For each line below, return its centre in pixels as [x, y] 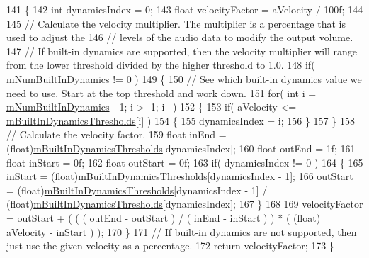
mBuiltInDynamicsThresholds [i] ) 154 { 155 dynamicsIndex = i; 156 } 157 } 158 [181, 120]
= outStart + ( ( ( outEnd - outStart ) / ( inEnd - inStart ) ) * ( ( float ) [164, 217]
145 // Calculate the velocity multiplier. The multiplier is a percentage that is [176, 23]
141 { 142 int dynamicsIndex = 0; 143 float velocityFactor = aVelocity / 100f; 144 [185, 9]
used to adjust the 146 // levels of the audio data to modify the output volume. [180, 37]
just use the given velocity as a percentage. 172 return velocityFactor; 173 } [170, 246]
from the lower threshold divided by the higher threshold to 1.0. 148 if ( [161, 65]
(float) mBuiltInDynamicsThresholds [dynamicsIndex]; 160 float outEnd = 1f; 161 [181, 148]
